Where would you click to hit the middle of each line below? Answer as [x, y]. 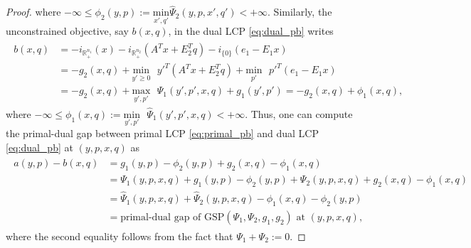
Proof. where [33, 12]
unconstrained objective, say [67, 31]
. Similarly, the [300, 12]
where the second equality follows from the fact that [120, 236]
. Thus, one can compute [299, 113]
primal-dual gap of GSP [173, 217]
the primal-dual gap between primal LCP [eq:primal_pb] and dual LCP [163, 133]
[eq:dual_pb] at [39, 147]
